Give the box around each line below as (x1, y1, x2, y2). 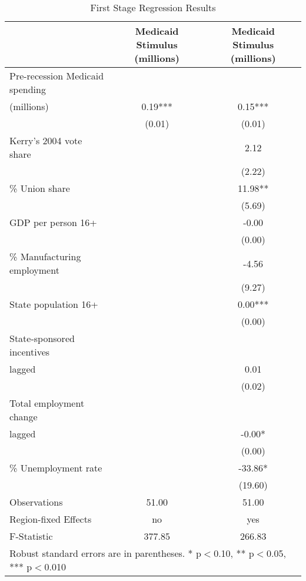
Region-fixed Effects (9, 512, 92, 526)
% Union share (9, 181, 70, 195)
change (9, 410, 38, 423)
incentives (9, 345, 50, 358)
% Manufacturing (9, 250, 81, 263)
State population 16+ (9, 297, 98, 311)
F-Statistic (9, 529, 53, 543)
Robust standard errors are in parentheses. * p (9, 546, 201, 560)
